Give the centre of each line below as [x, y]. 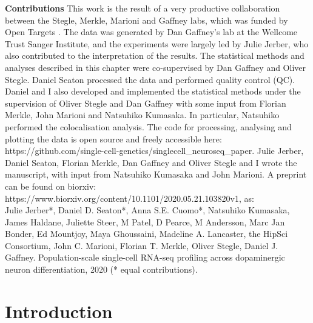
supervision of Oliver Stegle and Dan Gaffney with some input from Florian [146, 103]
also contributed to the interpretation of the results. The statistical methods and [155, 55]
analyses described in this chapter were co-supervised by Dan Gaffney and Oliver [155, 67]
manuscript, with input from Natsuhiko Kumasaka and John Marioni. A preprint [156, 174]
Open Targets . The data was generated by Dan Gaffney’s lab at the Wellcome [151, 32]
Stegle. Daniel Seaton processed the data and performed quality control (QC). [150, 79]
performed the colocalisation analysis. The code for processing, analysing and [148, 126]
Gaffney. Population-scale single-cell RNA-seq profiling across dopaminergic [145, 257]
